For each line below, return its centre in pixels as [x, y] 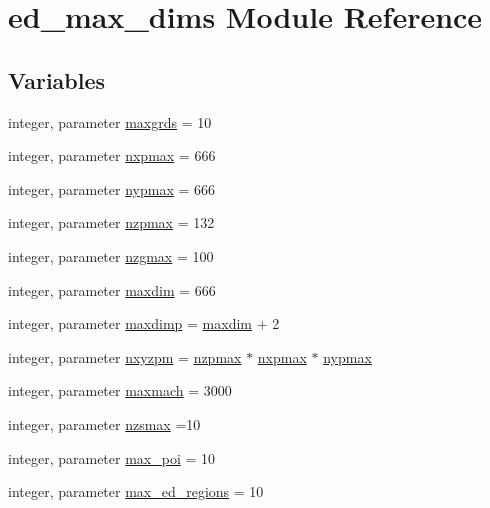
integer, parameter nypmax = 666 [112, 188]
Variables [57, 79]
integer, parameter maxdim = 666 [112, 289]
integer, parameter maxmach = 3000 [120, 390]
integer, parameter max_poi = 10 [112, 457]
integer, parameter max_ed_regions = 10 [136, 491]
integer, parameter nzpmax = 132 [111, 222]
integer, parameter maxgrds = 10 [110, 121]
